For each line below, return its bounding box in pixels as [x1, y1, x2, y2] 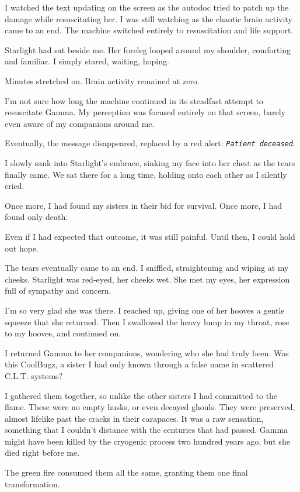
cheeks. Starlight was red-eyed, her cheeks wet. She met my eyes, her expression [5, 273, 290, 285]
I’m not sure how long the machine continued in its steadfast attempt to [5, 94, 263, 106]
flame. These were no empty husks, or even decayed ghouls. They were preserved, [5, 401, 295, 413]
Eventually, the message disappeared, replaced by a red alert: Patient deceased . [5, 137, 295, 149]
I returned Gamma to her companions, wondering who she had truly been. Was [5, 346, 289, 359]
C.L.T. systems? [5, 369, 63, 381]
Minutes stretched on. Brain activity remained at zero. [5, 74, 200, 87]
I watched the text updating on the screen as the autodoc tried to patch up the [5, 1, 289, 13]
